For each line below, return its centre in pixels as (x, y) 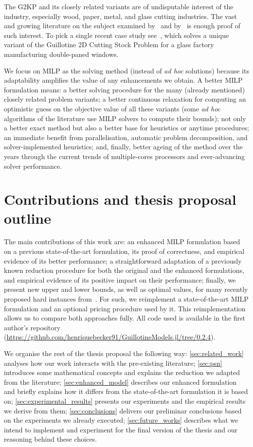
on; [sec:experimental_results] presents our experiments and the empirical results (125, 401)
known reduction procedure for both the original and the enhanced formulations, (124, 270)
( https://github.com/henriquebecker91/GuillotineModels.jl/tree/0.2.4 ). (110, 337)
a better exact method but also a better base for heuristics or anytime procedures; (126, 128)
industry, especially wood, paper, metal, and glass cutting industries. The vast (120, 16)
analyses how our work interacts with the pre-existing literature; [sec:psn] (113, 363)
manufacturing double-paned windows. (61, 54)
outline (28, 218)
